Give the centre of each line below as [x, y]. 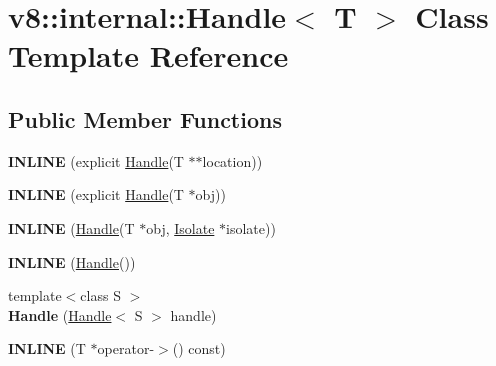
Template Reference [148, 55]
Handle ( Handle [60, 314]
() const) [199, 348]
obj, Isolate [180, 227]
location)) [232, 160]
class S [100, 295]
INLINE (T [47, 348]
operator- [126, 348]
